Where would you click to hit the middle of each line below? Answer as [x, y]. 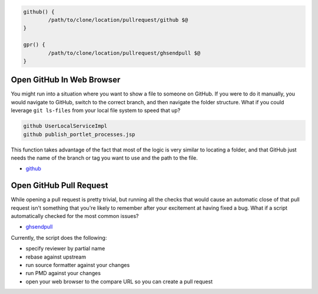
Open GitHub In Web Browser [66, 80]
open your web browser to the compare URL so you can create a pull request [119, 281]
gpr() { [34, 45]
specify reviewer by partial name [65, 249]
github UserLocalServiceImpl [65, 126]
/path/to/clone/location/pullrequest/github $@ [118, 20]
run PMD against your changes [63, 273]
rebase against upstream [56, 257]
